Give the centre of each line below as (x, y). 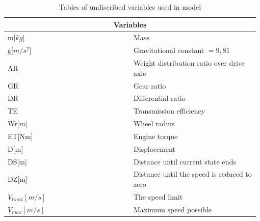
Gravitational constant (169, 50)
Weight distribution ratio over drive (189, 63)
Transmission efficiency (169, 111)
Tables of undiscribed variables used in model (130, 7)
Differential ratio (159, 98)
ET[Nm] (20, 136)
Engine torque (155, 136)
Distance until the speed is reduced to (192, 174)
